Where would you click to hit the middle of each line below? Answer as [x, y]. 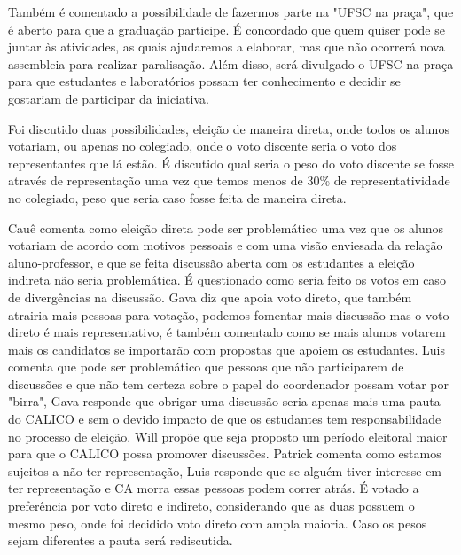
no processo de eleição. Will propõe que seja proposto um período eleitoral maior [228, 436]
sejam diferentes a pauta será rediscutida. [121, 540]
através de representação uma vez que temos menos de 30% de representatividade [229, 180]
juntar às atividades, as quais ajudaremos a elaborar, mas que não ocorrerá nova [227, 47]
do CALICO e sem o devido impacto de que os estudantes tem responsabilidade [225, 419]
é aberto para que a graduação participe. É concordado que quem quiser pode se [227, 29]
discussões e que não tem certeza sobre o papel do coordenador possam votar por [228, 383]
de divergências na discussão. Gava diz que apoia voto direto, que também [210, 297]
